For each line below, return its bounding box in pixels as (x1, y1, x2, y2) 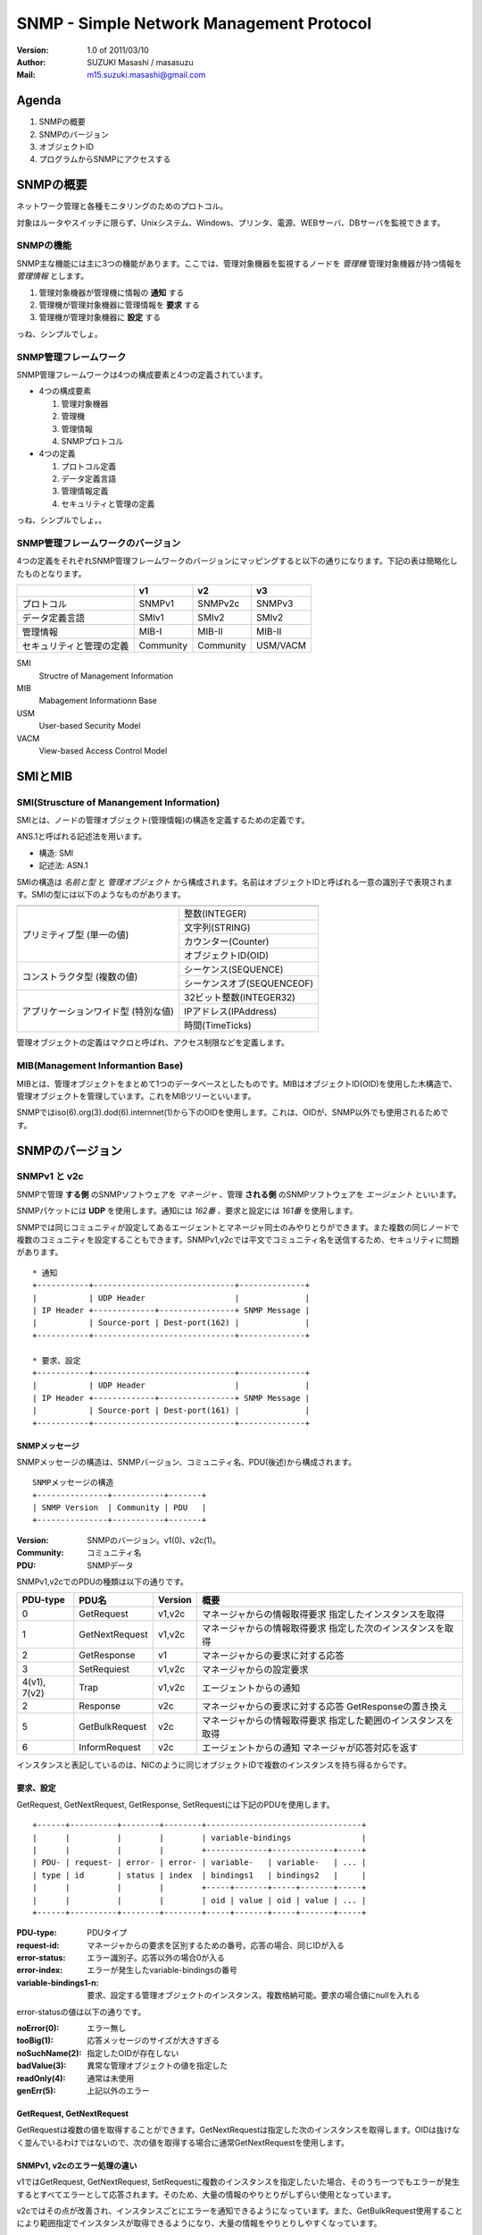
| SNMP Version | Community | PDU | (32, 1503, 207, 1513)
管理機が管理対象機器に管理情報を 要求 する (38, 299, 200, 310)
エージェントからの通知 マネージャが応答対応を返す (201, 1742, 419, 1754)
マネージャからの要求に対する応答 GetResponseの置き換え (201, 1700, 448, 1713)
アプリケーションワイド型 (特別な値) (21, 1006, 174, 1018)
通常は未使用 (87, 2072, 134, 2083)
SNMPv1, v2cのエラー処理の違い (16, 2160, 137, 2171)
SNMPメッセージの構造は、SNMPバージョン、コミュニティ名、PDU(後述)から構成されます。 (16, 1456, 357, 1467)
